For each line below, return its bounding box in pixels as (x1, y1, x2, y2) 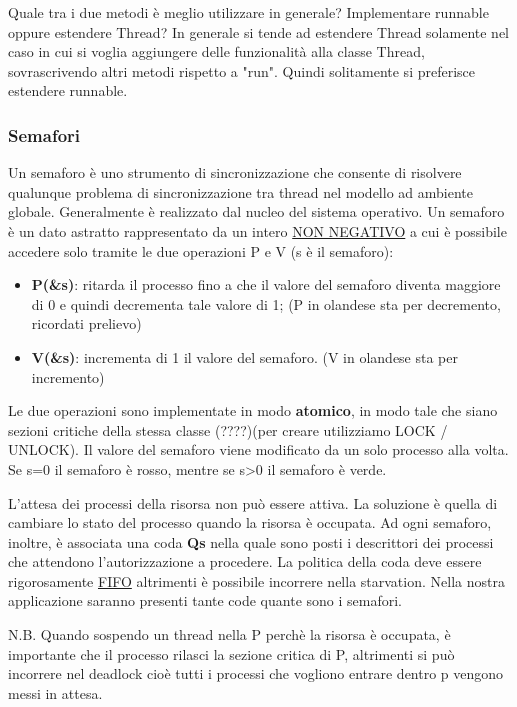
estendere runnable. (8, 80, 128, 101)
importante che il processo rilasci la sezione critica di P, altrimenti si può (8, 643, 455, 664)
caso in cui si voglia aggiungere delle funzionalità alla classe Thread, (8, 41, 425, 62)
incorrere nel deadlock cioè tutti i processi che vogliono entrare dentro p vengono (8, 663, 504, 684)
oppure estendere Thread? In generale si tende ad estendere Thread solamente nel (8, 21, 509, 42)
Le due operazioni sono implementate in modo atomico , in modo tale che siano (8, 400, 498, 421)
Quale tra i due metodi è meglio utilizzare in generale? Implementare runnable (8, 2, 489, 22)
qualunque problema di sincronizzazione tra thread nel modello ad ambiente (8, 181, 473, 202)
